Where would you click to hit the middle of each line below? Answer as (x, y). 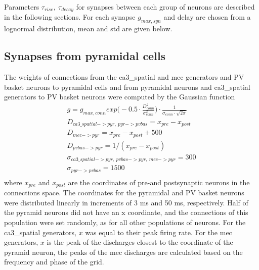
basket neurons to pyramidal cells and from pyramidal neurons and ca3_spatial (127, 87)
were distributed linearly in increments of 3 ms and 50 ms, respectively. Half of (126, 202)
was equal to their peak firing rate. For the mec (159, 232)
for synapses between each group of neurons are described (165, 7)
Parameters (22, 7)
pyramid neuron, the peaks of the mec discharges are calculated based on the (123, 252)
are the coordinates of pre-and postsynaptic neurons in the (159, 182)
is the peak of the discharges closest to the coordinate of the (140, 242)
